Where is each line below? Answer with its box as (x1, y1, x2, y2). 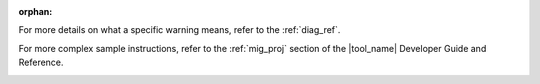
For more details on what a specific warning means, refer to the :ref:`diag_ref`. (18, 24, 341, 36)
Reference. (18, 56, 64, 69)
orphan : (18, 6, 53, 17)
